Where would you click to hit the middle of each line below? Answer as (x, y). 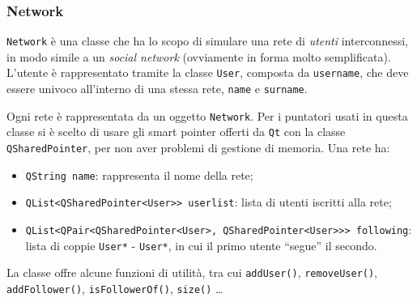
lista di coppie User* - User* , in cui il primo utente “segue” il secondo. (201, 245)
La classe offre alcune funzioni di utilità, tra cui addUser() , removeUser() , (192, 272)
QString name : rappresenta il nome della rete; (139, 174)
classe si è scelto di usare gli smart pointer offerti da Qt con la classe (176, 132)
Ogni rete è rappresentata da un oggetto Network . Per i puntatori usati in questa (207, 115)
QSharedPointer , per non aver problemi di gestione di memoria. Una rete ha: (198, 148)
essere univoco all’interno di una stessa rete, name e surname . (157, 89)
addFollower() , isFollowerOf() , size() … (115, 289)
